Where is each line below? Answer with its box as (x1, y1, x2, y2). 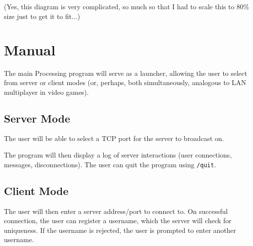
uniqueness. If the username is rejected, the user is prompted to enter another (4, 225, 236, 235)
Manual (4, 39, 56, 59)
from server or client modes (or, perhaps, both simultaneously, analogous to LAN (4, 77, 247, 88)
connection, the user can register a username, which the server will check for (4, 215, 232, 226)
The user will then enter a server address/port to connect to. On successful (4, 206, 228, 216)
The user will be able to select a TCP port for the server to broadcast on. (4, 133, 224, 143)
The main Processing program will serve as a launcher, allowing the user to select (4, 68, 247, 78)
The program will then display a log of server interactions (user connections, (4, 150, 232, 160)
